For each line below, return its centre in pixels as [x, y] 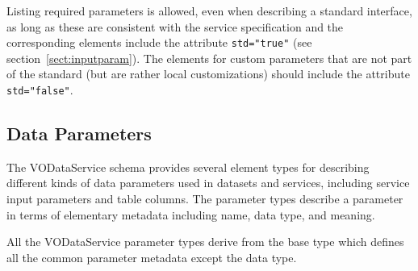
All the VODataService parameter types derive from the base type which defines [205, 242]
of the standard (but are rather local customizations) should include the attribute [208, 74]
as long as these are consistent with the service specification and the [175, 26]
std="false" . [40, 90]
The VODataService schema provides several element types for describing [188, 167]
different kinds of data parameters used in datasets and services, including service [208, 183]
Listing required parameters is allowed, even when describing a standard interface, [209, 10]
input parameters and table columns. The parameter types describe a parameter [205, 199]
